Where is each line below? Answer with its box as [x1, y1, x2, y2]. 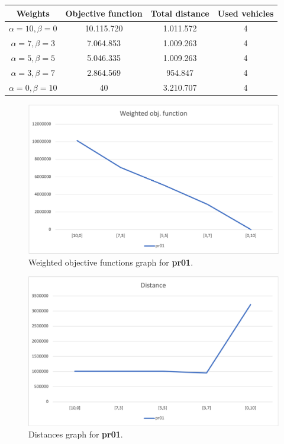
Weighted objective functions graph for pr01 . [28, 255, 193, 268]
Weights [16, 7, 50, 19]
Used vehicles [217, 7, 274, 19]
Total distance [150, 7, 209, 19]
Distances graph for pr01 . [28, 428, 123, 440]
